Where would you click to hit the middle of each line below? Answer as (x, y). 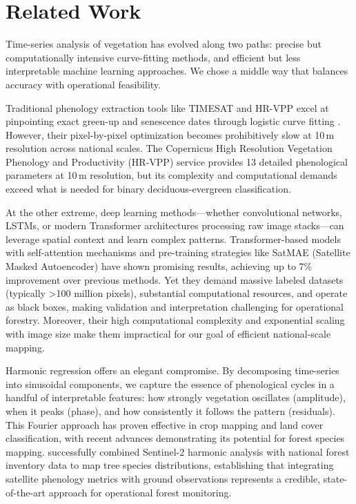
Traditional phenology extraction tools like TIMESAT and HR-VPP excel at (167, 107)
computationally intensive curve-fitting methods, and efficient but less (153, 57)
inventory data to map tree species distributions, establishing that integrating (170, 465)
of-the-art (26, 492)
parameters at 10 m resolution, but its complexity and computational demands (171, 175)
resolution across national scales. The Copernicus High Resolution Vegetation (169, 148)
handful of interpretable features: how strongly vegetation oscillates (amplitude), (176, 397)
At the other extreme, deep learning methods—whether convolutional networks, (174, 212)
